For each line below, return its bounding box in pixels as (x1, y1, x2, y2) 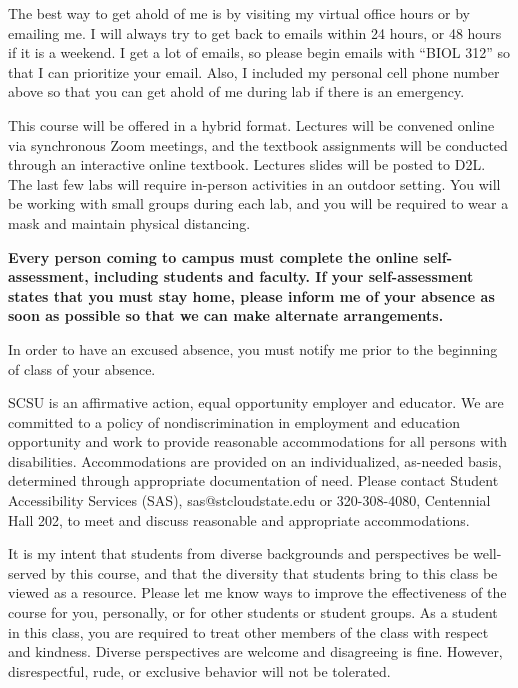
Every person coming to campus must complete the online (8, 246, 419, 267)
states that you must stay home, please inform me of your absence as (8, 285, 495, 306)
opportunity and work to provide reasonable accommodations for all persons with (8, 431, 508, 452)
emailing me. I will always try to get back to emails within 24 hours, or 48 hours (8, 22, 502, 43)
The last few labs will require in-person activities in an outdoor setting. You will (8, 173, 501, 194)
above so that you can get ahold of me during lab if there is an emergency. (8, 81, 465, 102)
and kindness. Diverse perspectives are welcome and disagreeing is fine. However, (8, 641, 503, 662)
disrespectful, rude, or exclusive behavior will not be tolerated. (8, 660, 391, 681)
